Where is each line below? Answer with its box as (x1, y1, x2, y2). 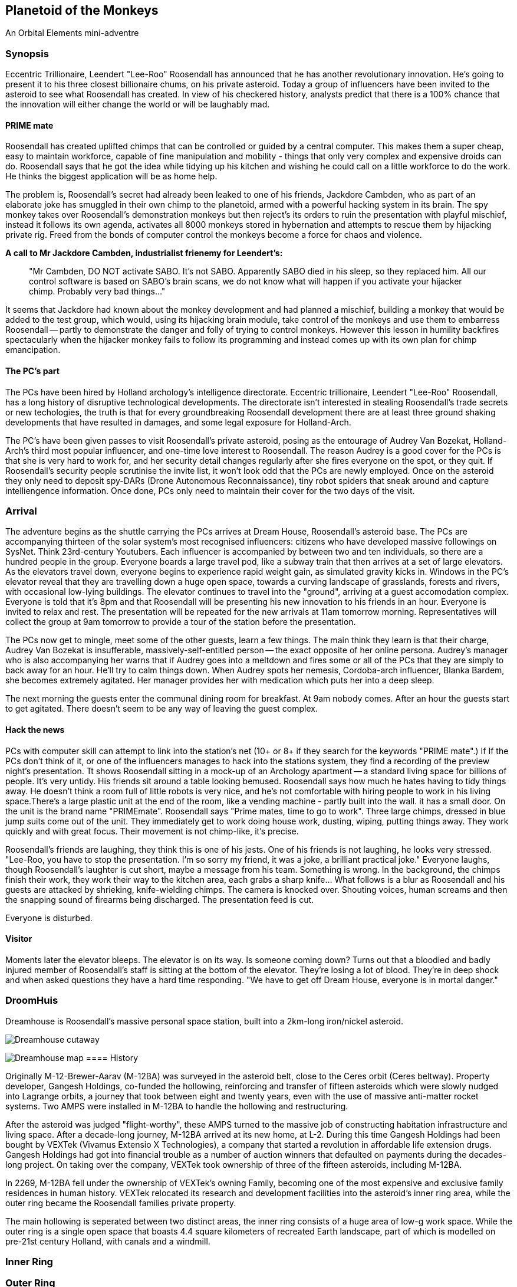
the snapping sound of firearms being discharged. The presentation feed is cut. (5, 894, 314, 905)
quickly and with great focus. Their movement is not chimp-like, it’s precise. (5, 826, 299, 836)
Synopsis (5, 47, 49, 60)
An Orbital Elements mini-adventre (5, 28, 139, 38)
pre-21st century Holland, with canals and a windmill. (5, 1236, 210, 1246)
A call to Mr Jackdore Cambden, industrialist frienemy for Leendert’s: (5, 248, 283, 258)
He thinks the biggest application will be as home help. (5, 171, 218, 182)
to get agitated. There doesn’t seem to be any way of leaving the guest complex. (5, 703, 318, 714)
